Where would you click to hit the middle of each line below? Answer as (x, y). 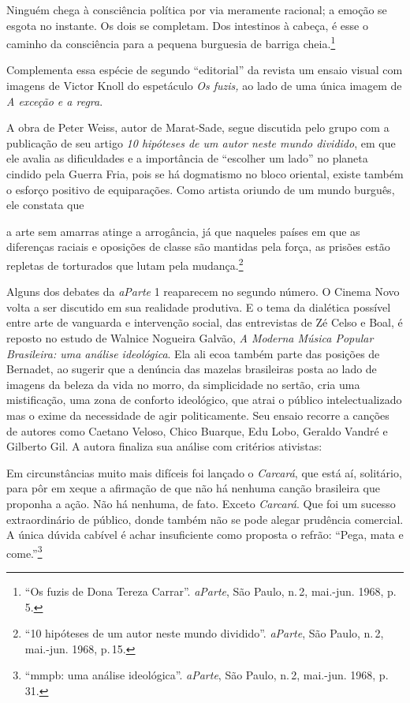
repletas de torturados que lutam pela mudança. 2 (125, 264)
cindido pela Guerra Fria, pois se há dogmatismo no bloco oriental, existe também (205, 174)
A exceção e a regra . (55, 101)
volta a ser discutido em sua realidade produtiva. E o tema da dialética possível (199, 307)
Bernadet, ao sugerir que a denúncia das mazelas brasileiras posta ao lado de (192, 369)
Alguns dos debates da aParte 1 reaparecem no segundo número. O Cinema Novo (203, 292)
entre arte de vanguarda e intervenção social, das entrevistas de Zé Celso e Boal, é (205, 322)
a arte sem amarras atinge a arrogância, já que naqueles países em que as (183, 231)
